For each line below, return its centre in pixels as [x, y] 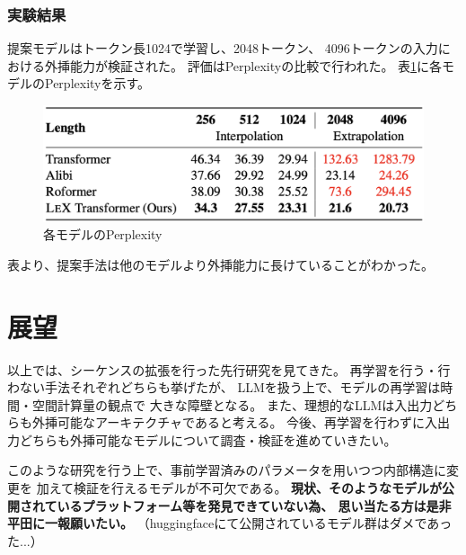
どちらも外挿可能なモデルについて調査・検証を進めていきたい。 [208, 439]
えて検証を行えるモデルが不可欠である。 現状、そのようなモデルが [246, 488]
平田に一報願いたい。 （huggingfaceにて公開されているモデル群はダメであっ [230, 523]
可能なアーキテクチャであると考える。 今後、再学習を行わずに [241, 422]
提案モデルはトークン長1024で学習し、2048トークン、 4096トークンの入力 [223, 48]
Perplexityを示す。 [97, 83]
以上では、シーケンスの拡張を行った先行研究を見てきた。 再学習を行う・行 [229, 369]
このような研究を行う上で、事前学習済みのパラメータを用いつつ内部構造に [227, 470]
